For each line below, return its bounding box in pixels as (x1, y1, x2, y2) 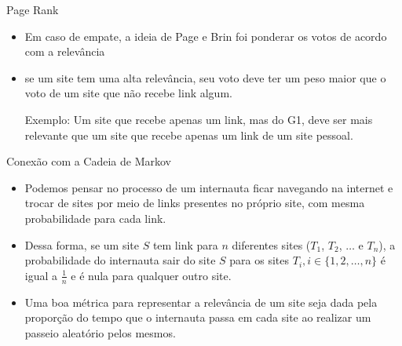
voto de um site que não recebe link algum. (24, 85, 232, 101)
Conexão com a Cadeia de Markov (6, 153, 172, 169)
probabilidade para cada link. (24, 209, 166, 226)
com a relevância (24, 43, 105, 60)
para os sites (229, 252, 290, 268)
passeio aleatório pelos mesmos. (24, 324, 176, 341)
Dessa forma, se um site (24, 236, 139, 253)
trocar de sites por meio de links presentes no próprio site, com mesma (24, 195, 365, 211)
